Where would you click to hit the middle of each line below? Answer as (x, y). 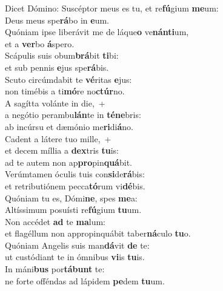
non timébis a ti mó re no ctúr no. (65, 91)
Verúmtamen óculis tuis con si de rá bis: (75, 174)
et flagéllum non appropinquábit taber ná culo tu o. (98, 233)
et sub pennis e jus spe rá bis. (57, 67)
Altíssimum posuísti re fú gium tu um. (73, 210)
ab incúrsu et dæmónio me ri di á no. (69, 126)
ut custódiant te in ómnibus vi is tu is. (75, 257)
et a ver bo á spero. (40, 43)
